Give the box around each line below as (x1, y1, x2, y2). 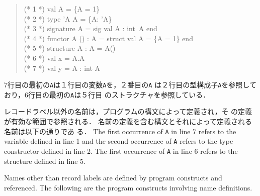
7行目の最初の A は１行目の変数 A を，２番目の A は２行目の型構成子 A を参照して (4, 79, 256, 90)
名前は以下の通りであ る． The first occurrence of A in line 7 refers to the (4, 126, 236, 136)
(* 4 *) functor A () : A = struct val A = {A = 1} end (24, 33, 193, 43)
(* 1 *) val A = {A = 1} (24, 4, 100, 14)
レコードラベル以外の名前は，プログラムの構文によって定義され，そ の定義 (4, 106, 252, 117)
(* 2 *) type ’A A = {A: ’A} (24, 13, 112, 24)
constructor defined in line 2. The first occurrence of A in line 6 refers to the (4, 145, 238, 156)
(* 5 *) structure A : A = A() (24, 43, 116, 53)
